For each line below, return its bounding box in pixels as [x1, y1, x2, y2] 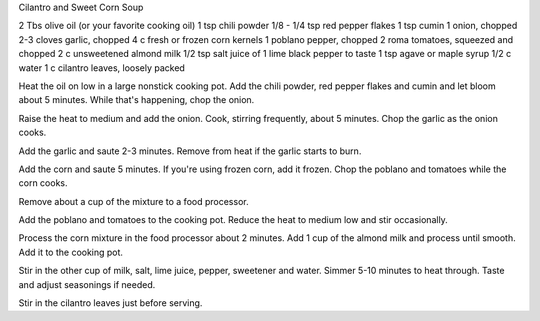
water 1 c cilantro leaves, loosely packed [18, 61, 185, 74]
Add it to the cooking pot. [18, 246, 124, 258]
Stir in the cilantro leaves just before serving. [18, 297, 203, 309]
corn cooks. [18, 177, 68, 189]
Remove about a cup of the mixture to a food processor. [18, 195, 249, 207]
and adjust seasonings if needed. [18, 278, 156, 290]
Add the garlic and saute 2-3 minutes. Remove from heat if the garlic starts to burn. [18, 145, 362, 157]
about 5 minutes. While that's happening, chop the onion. [18, 94, 255, 106]
